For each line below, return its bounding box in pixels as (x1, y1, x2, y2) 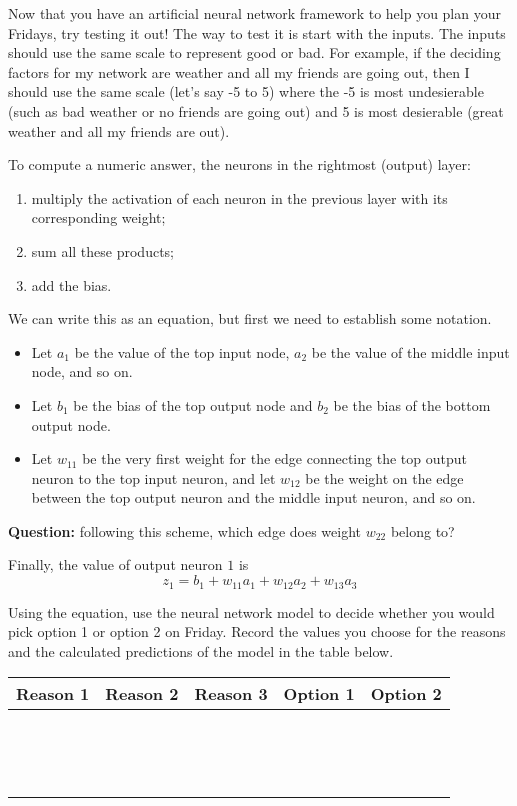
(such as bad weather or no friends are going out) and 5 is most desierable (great (8, 100, 504, 121)
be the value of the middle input (311, 341, 510, 362)
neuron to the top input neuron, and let (31, 467, 276, 488)
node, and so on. (31, 361, 133, 382)
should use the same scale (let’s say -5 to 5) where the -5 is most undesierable (8, 81, 484, 102)
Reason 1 (16, 682, 90, 706)
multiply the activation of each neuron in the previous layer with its (31, 187, 448, 208)
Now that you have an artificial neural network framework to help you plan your (8, 3, 501, 23)
